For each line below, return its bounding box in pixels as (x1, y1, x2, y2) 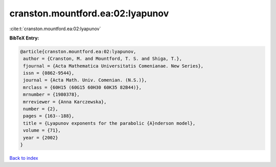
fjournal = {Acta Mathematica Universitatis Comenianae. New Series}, (23, 63, 204, 69)
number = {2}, (23, 106, 58, 112)
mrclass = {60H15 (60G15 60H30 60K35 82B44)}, (23, 85, 142, 90)
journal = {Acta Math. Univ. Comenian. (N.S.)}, (23, 77, 147, 83)
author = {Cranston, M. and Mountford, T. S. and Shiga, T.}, (23, 56, 182, 61)
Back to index (9, 155, 38, 161)
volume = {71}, (23, 128, 61, 133)
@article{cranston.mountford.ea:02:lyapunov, (20, 49, 136, 54)
